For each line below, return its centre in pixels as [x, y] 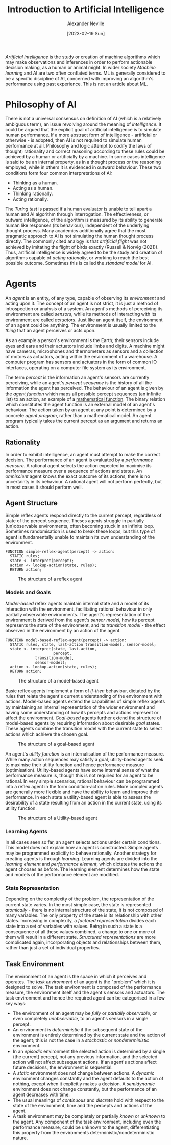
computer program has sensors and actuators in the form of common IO [81, 362]
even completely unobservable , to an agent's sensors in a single [80, 1019]
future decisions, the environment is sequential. [63, 1067]
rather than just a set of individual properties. [53, 948]
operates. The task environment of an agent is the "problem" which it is [80, 982]
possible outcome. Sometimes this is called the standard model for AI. [79, 263]
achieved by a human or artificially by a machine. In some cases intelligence [85, 156]
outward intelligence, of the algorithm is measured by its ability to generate [84, 220]
